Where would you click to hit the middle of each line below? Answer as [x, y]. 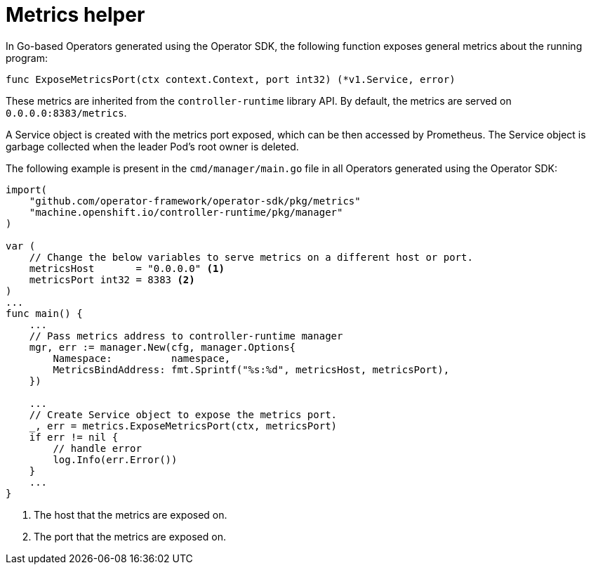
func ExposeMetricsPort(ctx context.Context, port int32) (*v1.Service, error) [231, 79]
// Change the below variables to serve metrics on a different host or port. [251, 257]
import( [27, 189]
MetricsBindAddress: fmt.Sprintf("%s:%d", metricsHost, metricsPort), [251, 369]
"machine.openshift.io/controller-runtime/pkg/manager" [186, 212]
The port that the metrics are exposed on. [130, 536]
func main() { [44, 313]
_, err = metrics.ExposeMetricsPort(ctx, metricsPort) [183, 426]
